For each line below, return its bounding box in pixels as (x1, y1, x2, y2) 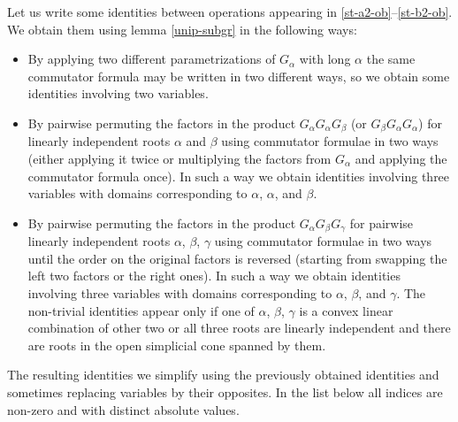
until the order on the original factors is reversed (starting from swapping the (27, 249, 447, 267)
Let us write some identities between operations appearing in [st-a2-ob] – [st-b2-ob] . (7, 3, 453, 20)
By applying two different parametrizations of (27, 50, 276, 68)
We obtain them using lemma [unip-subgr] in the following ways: (7, 19, 357, 38)
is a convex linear (299, 301, 393, 319)
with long (299, 50, 351, 68)
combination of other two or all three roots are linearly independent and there (27, 318, 451, 337)
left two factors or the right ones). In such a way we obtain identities (27, 266, 401, 285)
